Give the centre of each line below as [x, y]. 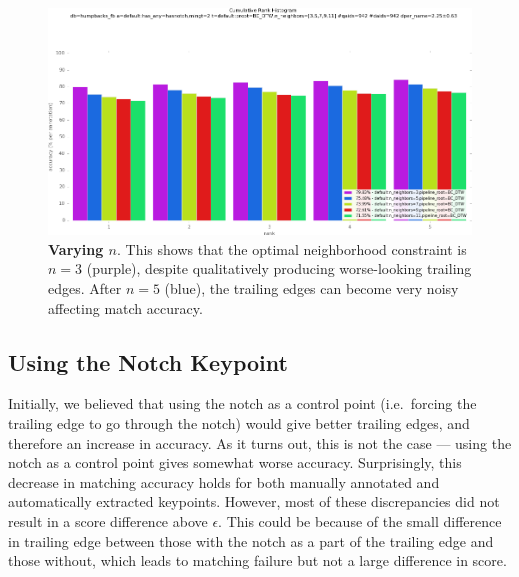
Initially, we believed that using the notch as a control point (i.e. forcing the [242, 403]
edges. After [85, 288]
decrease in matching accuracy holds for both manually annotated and [224, 481]
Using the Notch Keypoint [148, 361]
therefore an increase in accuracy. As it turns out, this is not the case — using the [260, 442]
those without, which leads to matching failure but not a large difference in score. [257, 560]
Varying [76, 248]
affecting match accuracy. [125, 307]
